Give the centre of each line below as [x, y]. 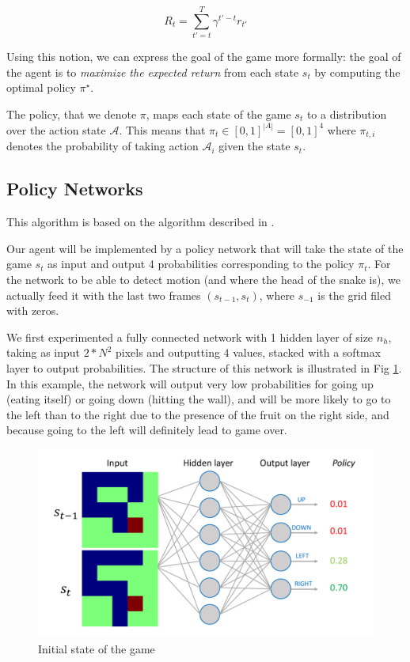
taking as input [44, 352]
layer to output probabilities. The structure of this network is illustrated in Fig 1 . [204, 367]
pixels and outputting [167, 352]
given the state [254, 146]
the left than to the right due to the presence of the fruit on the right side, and [198, 414]
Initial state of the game [97, 649]
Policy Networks [75, 189]
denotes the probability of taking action [102, 146]
